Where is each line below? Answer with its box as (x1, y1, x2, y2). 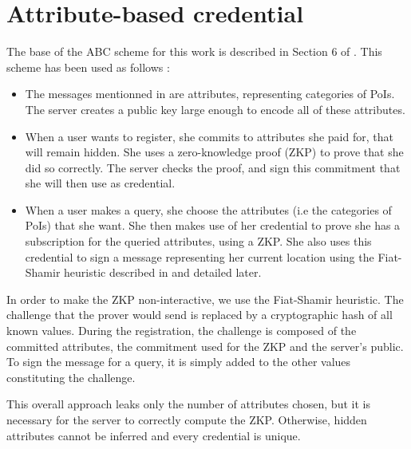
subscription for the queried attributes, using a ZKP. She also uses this (25, 233, 372, 250)
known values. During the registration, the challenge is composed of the (6, 322, 357, 339)
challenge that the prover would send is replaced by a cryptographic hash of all (6, 306, 393, 323)
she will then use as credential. (25, 175, 176, 191)
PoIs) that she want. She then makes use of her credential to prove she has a (25, 217, 401, 234)
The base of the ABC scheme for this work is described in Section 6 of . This (6, 43, 382, 60)
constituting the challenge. (6, 368, 136, 385)
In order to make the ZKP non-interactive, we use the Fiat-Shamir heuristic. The (6, 290, 404, 307)
